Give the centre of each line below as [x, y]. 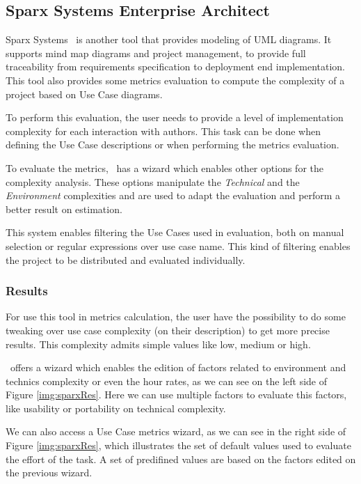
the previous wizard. [49, 473]
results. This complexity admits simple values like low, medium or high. [158, 344]
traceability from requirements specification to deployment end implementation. [175, 67]
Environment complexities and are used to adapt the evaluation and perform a [173, 195]
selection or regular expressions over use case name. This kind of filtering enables [178, 245]
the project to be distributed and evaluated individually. [126, 259]
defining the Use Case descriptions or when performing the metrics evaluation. [173, 145]
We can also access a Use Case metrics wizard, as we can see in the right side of [176, 431]
